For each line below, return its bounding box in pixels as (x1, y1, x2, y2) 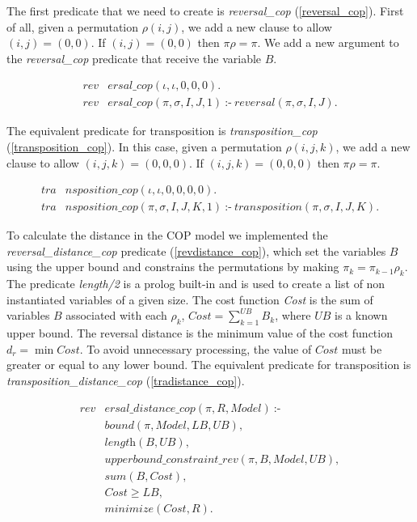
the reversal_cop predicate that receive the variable (6, 49, 262, 66)
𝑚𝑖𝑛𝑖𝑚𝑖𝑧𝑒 (104, 503, 154, 515)
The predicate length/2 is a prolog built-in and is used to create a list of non (6, 275, 385, 292)
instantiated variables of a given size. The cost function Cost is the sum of (6, 291, 373, 308)
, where (275, 307, 311, 324)
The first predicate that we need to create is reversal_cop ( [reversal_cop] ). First (6, 2, 404, 19)
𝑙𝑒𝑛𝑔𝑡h (104, 436, 137, 448)
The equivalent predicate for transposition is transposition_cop (6, 122, 318, 139)
